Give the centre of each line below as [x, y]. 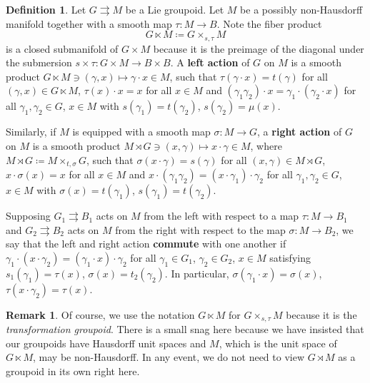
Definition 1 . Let [46, 9]
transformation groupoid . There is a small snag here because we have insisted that [185, 329]
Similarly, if [31, 132]
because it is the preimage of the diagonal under [259, 48]
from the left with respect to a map [221, 216]
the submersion [39, 62]
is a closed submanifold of [62, 48]
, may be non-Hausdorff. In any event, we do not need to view [169, 357]
